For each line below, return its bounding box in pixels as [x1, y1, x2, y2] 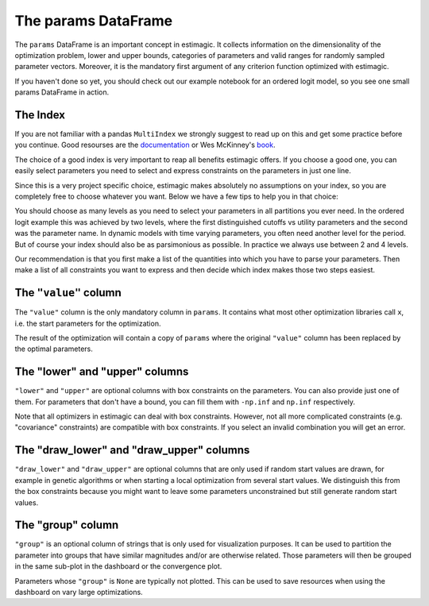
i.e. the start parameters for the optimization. [14, 318, 161, 328]
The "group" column [14, 519, 119, 532]
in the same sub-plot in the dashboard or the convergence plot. [14, 562, 222, 571]
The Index [14, 108, 66, 122]
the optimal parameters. [14, 344, 93, 353]
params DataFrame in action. [14, 87, 110, 97]
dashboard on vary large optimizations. [14, 588, 143, 597]
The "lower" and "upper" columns [14, 365, 189, 379]
